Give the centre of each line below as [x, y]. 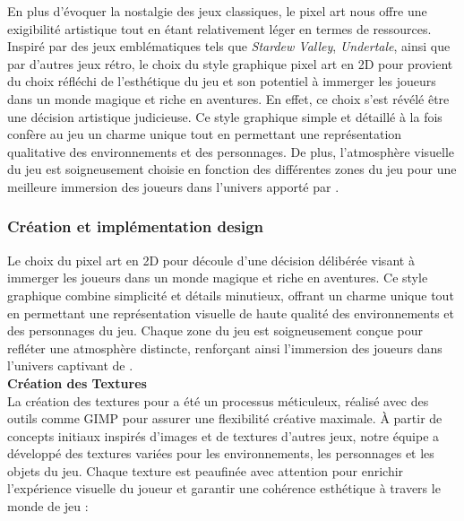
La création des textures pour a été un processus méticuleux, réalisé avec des [218, 400]
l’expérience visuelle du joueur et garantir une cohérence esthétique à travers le [224, 488]
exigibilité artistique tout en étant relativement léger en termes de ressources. [219, 28]
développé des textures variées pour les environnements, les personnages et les [221, 453]
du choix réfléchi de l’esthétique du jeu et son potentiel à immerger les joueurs [222, 81]
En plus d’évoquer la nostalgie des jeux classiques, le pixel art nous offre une [217, 11]
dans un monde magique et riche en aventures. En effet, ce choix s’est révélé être [228, 98]
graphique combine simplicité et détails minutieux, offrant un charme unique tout [231, 295]
